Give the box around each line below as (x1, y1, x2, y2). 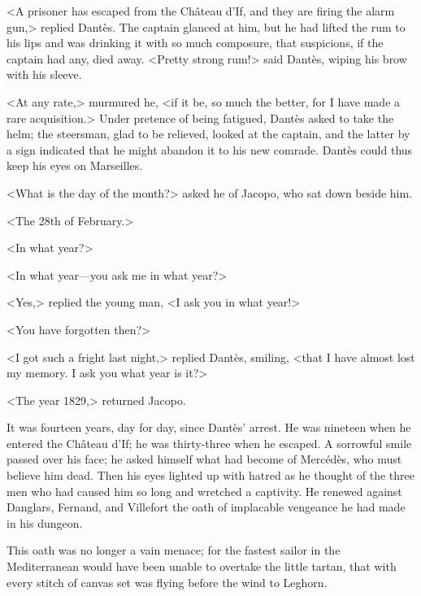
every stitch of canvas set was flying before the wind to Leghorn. (7, 573, 328, 590)
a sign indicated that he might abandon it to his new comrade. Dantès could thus (7, 141, 413, 158)
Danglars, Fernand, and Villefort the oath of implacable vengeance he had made (7, 498, 406, 516)
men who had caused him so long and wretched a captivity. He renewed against (7, 482, 402, 499)
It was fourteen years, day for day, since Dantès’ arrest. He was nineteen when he (7, 419, 411, 436)
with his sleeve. (7, 66, 82, 83)
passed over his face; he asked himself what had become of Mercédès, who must (7, 450, 402, 468)
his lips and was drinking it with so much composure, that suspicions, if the (7, 34, 384, 51)
